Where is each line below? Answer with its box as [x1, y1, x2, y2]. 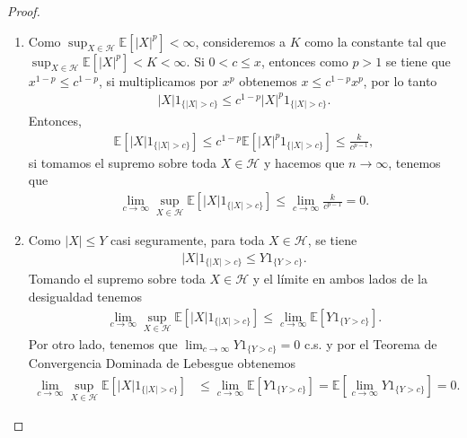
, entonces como [260, 51, 348, 70]
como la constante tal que [304, 31, 446, 50]
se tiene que [385, 51, 451, 70]
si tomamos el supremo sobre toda [28, 153, 216, 171]
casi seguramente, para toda [110, 231, 265, 250]
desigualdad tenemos [28, 287, 142, 306]
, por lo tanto [363, 71, 437, 90]
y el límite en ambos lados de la [252, 269, 427, 288]
